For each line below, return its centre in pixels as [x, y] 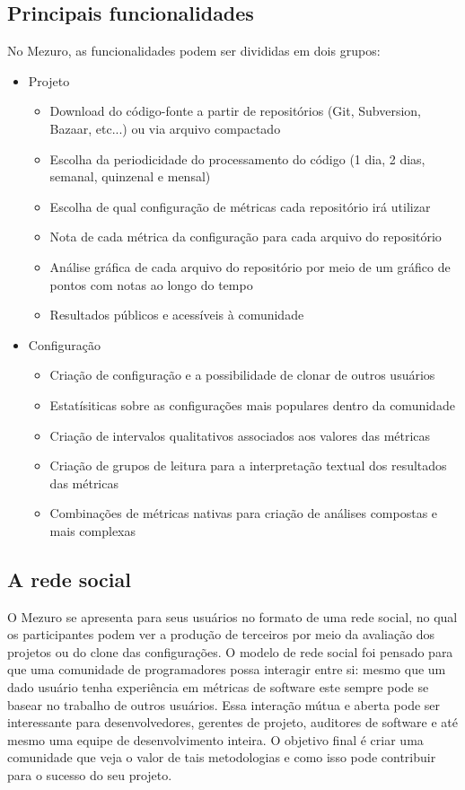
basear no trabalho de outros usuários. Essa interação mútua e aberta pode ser [224, 704]
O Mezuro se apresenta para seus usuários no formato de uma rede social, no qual [232, 616]
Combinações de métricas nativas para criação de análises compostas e [244, 513]
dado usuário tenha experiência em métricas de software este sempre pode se [218, 687]
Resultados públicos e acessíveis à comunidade [177, 315]
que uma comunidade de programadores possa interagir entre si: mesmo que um [227, 669]
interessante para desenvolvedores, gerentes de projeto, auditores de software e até [233, 722]
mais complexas [93, 530]
